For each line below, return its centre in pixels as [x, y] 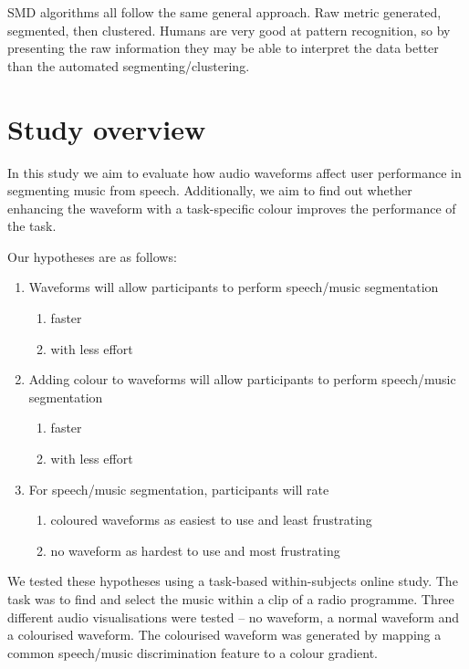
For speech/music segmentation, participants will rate [179, 489]
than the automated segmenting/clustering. [129, 65]
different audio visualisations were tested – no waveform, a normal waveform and [234, 617]
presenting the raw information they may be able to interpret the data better [223, 48]
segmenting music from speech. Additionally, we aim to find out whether [210, 190]
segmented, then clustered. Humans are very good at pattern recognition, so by [229, 30]
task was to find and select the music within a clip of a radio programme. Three [231, 599]
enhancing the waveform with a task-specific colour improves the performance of [232, 208]
